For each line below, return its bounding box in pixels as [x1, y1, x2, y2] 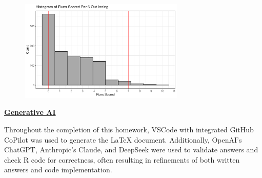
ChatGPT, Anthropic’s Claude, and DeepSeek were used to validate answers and [4, 144, 258, 155]
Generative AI [4, 107, 56, 117]
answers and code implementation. [4, 164, 112, 175]
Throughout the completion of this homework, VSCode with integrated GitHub [4, 124, 254, 135]
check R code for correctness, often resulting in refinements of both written [4, 154, 240, 165]
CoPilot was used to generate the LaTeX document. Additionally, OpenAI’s [4, 134, 242, 145]
